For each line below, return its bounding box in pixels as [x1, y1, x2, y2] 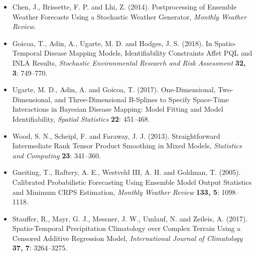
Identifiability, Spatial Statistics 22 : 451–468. [12, 113, 150, 124]
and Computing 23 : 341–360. [12, 150, 101, 160]
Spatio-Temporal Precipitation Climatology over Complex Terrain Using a [12, 223, 241, 233]
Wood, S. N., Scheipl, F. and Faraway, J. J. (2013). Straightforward [12, 130, 220, 141]
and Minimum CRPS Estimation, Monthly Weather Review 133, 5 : [12, 186, 219, 197]
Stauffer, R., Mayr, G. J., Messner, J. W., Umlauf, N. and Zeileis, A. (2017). [12, 213, 248, 223]
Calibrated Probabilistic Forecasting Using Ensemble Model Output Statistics [12, 176, 252, 187]
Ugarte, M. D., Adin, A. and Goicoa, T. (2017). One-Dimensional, [12, 84, 216, 95]
